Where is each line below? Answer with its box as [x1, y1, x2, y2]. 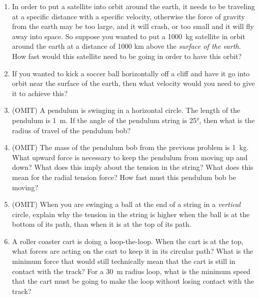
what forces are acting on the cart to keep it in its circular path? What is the [12, 246, 253, 256]
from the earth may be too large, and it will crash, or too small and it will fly [12, 21, 254, 32]
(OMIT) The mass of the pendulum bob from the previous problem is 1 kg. [12, 142, 249, 153]
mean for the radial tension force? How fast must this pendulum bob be [12, 171, 236, 182]
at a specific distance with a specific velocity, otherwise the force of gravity [12, 11, 245, 21]
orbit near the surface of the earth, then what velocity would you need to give [12, 78, 255, 88]
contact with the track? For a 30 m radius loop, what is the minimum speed [12, 265, 251, 276]
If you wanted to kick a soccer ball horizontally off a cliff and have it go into [12, 68, 250, 78]
